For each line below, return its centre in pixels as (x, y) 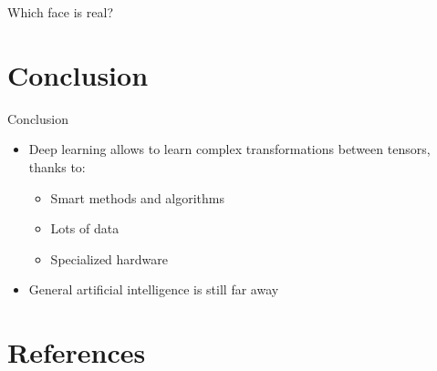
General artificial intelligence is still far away (154, 289)
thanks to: (57, 166)
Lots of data (85, 228)
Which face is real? (60, 12)
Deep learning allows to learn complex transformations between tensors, (229, 149)
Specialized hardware (109, 258)
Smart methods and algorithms (138, 197)
